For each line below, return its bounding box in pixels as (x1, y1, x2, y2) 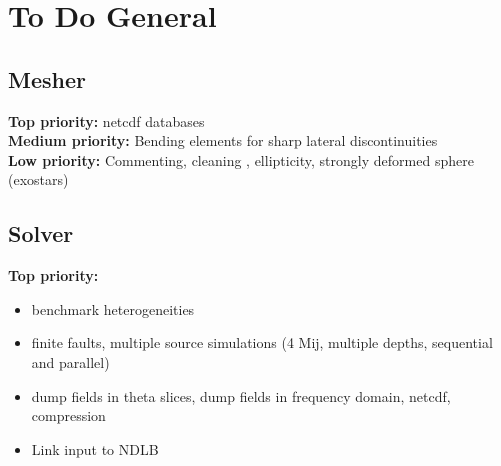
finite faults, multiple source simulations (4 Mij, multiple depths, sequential (31, 332, 493, 353)
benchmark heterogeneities (31, 298, 195, 319)
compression (31, 405, 106, 426)
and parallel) (31, 351, 110, 372)
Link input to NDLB (31, 438, 159, 459)
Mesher (8, 63, 86, 94)
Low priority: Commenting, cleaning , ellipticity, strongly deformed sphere (8, 149, 474, 170)
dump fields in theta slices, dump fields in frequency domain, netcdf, (31, 385, 451, 406)
